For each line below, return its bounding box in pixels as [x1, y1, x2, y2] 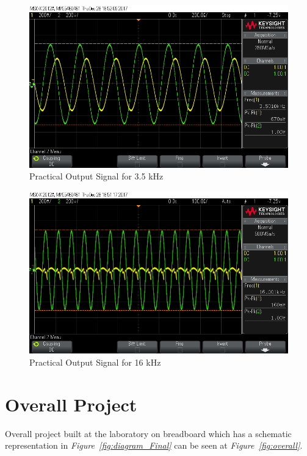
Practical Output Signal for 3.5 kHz [29, 170, 164, 183]
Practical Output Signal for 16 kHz [29, 355, 161, 368]
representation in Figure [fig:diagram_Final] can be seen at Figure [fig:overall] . [5, 439, 303, 452]
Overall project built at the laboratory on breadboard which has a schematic [5, 427, 292, 440]
